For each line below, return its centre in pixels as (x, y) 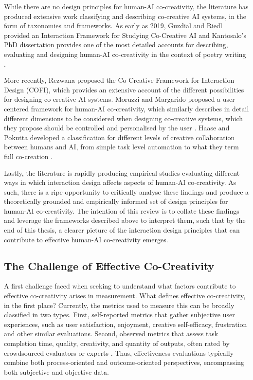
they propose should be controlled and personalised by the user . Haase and (117, 128)
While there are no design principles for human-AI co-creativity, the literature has (126, 6)
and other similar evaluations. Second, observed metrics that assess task (111, 334)
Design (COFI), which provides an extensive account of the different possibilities (124, 89)
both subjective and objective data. (56, 371)
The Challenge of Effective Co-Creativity (109, 265)
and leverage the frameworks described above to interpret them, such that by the (125, 220)
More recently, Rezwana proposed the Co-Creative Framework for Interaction (119, 80)
